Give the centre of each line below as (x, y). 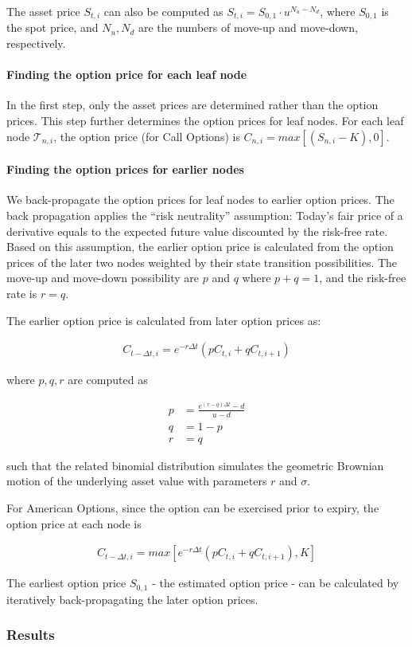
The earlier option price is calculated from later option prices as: (164, 320)
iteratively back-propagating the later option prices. (132, 599)
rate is (22, 293)
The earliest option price (66, 583)
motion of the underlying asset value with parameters (137, 481)
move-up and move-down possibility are (103, 278)
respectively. (36, 43)
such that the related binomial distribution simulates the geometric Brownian (195, 465)
